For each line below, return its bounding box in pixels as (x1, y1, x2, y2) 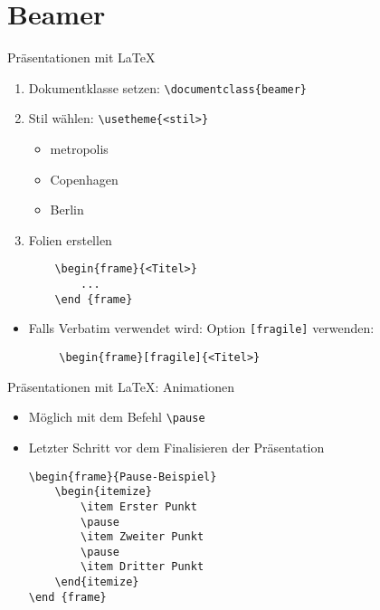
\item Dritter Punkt (81, 560, 204, 574)
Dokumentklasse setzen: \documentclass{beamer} (28, 78, 308, 97)
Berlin (50, 200, 84, 219)
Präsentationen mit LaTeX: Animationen (7, 376, 234, 396)
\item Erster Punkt (81, 500, 197, 513)
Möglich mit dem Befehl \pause (28, 407, 205, 426)
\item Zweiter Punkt (81, 530, 204, 544)
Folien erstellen (28, 230, 112, 249)
